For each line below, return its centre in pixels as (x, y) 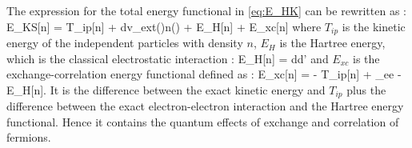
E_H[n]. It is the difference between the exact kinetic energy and (166, 89)
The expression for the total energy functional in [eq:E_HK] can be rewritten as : (206, 10)
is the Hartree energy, (332, 43)
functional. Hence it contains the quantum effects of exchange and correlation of (203, 121)
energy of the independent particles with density (125, 43)
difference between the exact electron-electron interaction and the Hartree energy (205, 106)
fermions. (29, 137)
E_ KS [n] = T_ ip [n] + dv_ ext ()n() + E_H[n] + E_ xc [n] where (164, 26)
